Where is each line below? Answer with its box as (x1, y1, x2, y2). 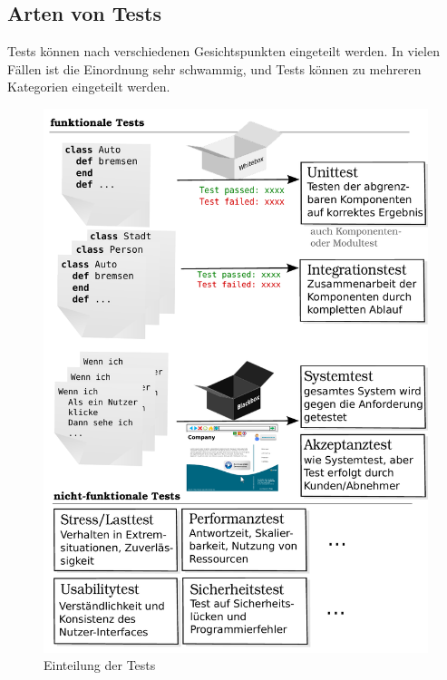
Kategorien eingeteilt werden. (7, 77, 170, 96)
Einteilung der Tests (44, 656, 156, 675)
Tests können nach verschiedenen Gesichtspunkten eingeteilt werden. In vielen (7, 42, 440, 61)
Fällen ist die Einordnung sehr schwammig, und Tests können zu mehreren (7, 59, 422, 78)
